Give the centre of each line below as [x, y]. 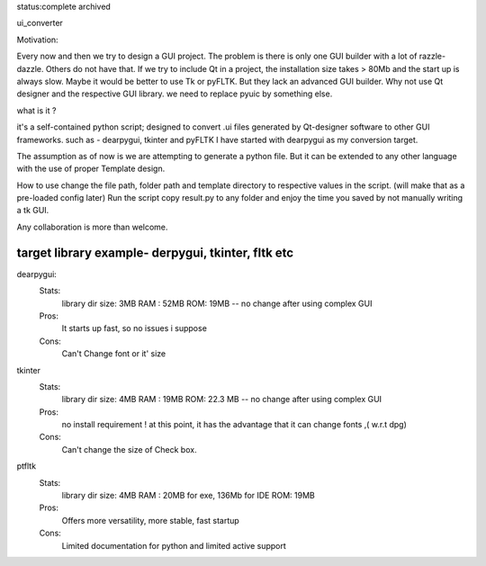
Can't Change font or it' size [114, 354]
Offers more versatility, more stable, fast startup [151, 520]
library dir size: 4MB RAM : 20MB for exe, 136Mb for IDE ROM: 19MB [188, 496]
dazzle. [30, 68]
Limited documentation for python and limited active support [174, 545]
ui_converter [40, 23]
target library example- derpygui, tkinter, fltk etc [155, 252]
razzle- [432, 56]
